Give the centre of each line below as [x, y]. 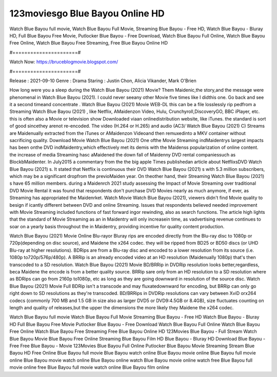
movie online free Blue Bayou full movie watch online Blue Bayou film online [89, 367]
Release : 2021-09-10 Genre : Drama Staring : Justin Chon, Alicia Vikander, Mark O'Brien [103, 81]
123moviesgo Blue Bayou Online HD [87, 13]
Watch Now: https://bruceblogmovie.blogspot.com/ [64, 62]
